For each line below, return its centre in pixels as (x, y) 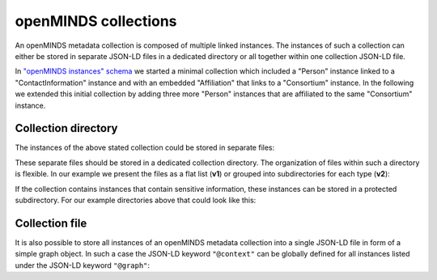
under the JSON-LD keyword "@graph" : (82, 265)
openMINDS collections (96, 21)
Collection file (51, 223)
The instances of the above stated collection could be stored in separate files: (145, 148)
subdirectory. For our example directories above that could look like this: (136, 200)
